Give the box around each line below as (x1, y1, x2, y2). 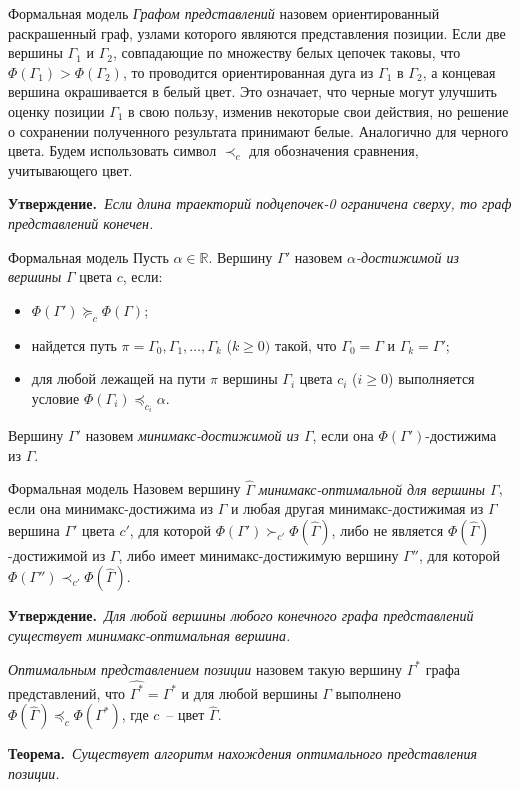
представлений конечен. (8, 212, 154, 233)
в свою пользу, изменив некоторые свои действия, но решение (128, 100, 509, 121)
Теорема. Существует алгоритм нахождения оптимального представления (8, 743, 477, 764)
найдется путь (31, 334, 117, 355)
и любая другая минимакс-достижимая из (231, 498, 484, 519)
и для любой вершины (181, 682, 318, 703)
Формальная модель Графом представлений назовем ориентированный (8, 3, 440, 23)
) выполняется (388, 368, 475, 389)
